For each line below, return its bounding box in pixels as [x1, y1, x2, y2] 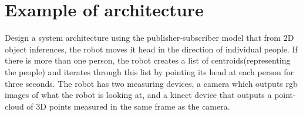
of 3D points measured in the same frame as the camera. [26, 100, 230, 112]
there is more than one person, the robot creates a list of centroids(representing [5, 54, 291, 66]
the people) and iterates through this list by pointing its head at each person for [5, 65, 294, 78]
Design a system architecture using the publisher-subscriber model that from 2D [5, 31, 294, 44]
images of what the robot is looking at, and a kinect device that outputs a [5, 89, 272, 101]
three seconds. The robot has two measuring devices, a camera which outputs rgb [5, 77, 298, 89]
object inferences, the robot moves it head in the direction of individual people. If [5, 43, 298, 55]
